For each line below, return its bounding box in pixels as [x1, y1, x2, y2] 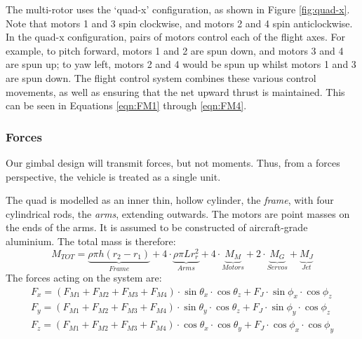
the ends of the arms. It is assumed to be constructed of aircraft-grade [6, 220, 308, 235]
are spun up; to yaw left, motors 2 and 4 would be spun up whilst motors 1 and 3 [6, 57, 356, 71]
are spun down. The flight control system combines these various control [6, 70, 316, 85]
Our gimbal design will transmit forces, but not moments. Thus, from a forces [6, 155, 340, 169]
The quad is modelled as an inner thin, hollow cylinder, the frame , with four [6, 193, 334, 207]
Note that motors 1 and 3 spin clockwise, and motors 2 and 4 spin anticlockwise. [6, 15, 353, 30]
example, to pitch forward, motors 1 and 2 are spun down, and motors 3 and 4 [6, 43, 344, 57]
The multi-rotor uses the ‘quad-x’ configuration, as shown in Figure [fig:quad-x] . [6, 2, 350, 16]
